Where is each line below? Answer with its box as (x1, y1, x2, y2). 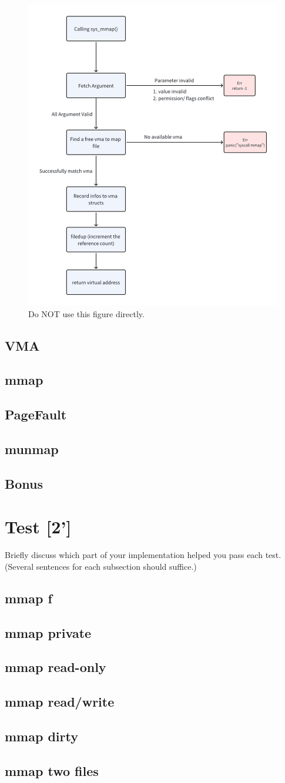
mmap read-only (5, 658, 106, 676)
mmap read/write (5, 693, 115, 711)
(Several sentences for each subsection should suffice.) (5, 560, 197, 572)
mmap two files (5, 761, 99, 779)
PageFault (5, 405, 67, 424)
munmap (5, 439, 59, 458)
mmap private (5, 623, 92, 641)
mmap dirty (5, 727, 78, 745)
